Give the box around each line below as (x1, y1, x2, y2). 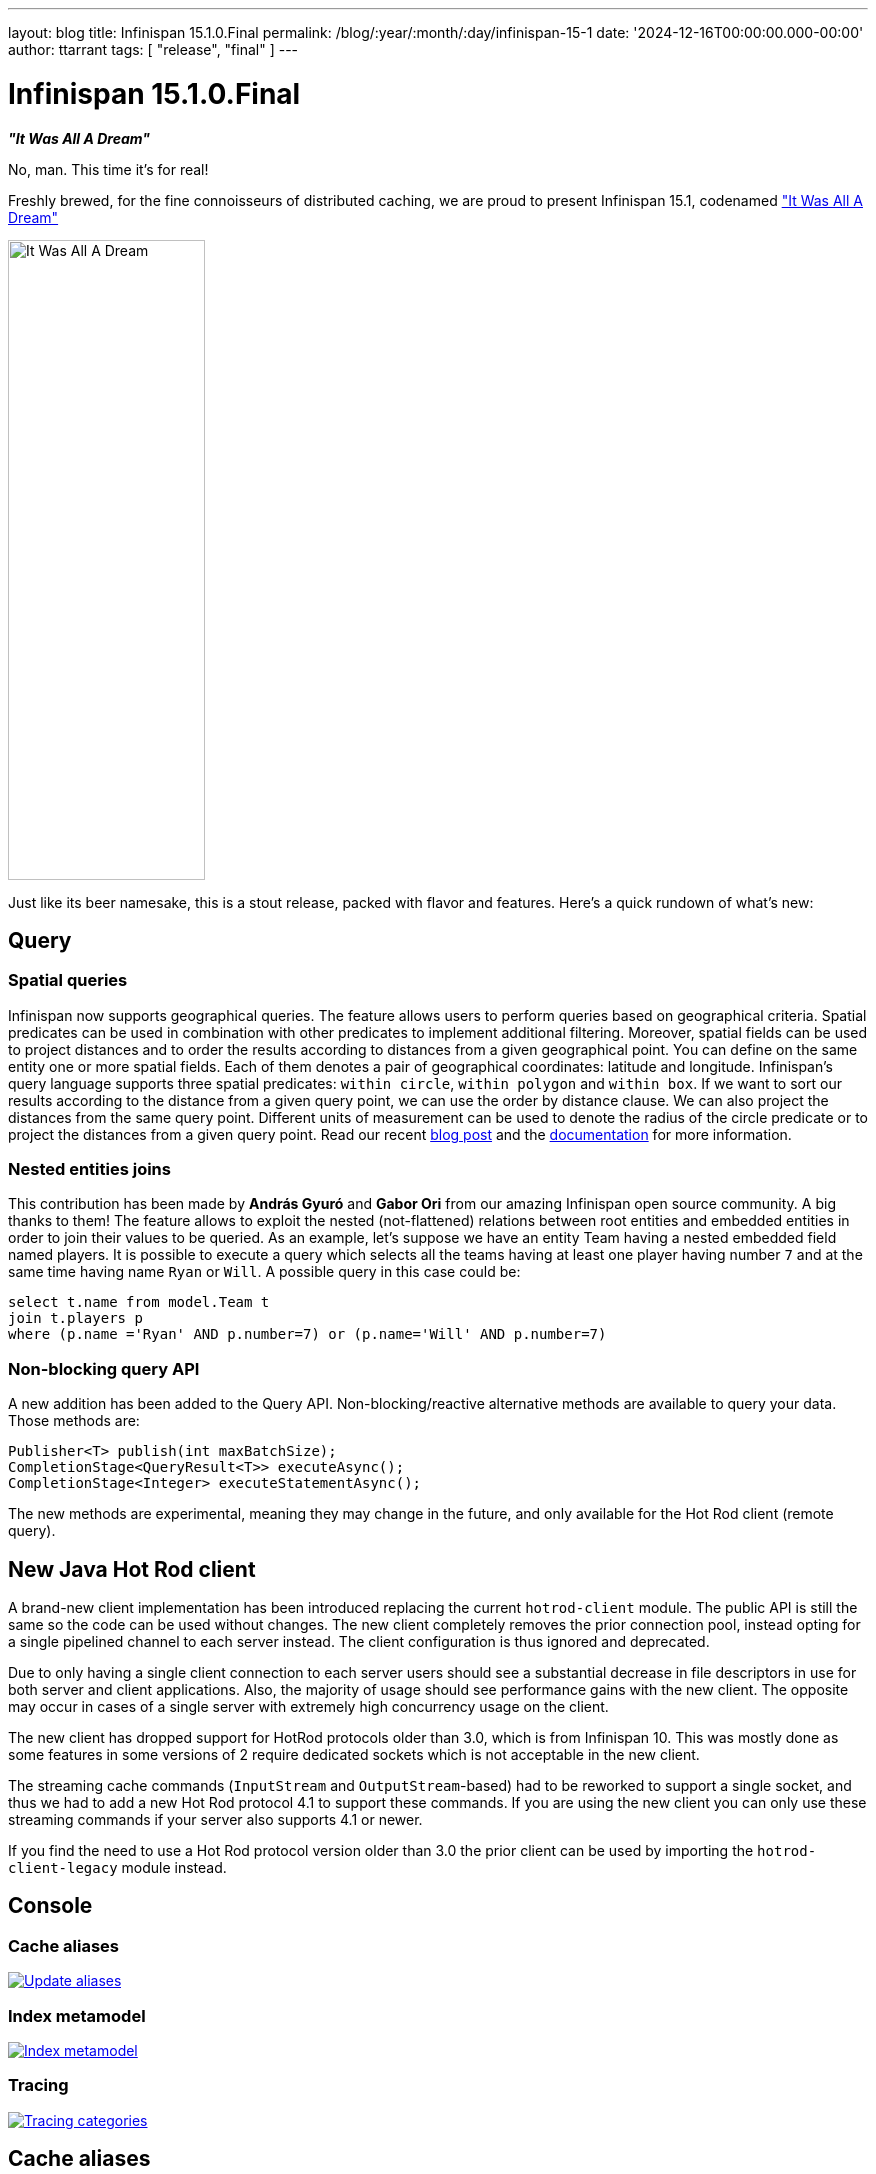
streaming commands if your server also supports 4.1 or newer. (8, 1811, 423, 1829)
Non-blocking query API (8, 1358, 200, 1379)
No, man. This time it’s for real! (8, 160, 209, 178)
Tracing (8, 2075, 69, 2096)
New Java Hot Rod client (8, 1556, 256, 1582)
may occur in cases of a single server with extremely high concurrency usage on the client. (8, 1698, 609, 1716)
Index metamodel (8, 2005, 146, 2026)
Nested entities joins (8, 1159, 171, 1180)
